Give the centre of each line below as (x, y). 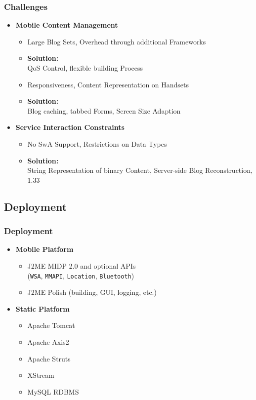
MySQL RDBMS (53, 391)
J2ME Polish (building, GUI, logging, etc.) (92, 292)
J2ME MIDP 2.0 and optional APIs (82, 265)
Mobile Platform (44, 249)
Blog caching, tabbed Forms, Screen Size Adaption (104, 110)
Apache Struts (49, 358)
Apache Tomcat (51, 325)
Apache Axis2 (48, 341)
